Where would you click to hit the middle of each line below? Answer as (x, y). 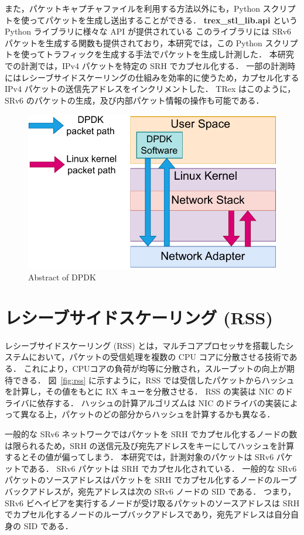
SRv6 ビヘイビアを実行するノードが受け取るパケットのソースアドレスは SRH (152, 503)
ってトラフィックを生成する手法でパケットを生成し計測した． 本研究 (161, 54)
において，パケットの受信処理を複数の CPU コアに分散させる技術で (159, 357)
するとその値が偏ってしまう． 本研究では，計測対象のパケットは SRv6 (139, 457)
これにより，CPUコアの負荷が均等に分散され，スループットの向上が (155, 368)
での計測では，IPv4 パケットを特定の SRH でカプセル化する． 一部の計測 (146, 65)
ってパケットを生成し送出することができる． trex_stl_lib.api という (163, 20)
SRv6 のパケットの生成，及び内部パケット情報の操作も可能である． (134, 100)
